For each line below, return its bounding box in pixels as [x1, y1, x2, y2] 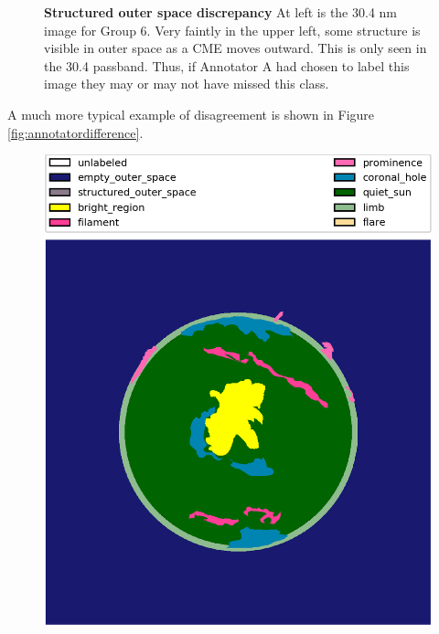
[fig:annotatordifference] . [7, 122, 144, 142]
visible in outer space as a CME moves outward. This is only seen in [44, 38, 427, 58]
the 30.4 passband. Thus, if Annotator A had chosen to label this [44, 56, 410, 75]
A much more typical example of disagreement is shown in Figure [7, 104, 375, 123]
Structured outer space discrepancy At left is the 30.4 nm [44, 3, 397, 21]
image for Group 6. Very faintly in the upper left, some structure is [44, 20, 421, 39]
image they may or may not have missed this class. [44, 74, 329, 93]
